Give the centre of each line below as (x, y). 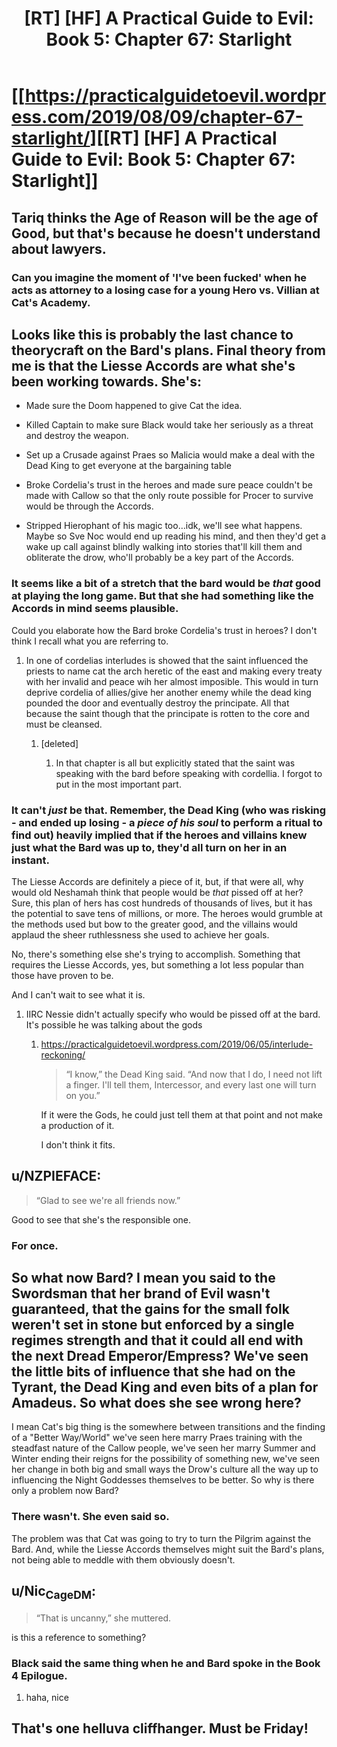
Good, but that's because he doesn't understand (166, 233)
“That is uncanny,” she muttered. (103, 1618)
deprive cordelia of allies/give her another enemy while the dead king (168, 692)
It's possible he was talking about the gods (114, 1024)
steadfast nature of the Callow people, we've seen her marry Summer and (163, 1448)
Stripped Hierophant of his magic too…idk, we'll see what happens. (164, 526)
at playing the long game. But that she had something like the (162, 596)
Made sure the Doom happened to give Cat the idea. (134, 406)
